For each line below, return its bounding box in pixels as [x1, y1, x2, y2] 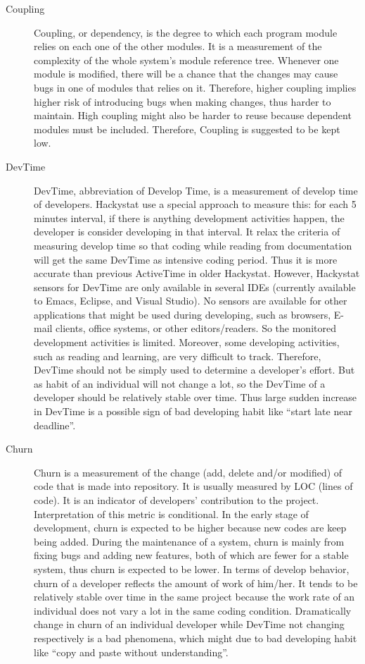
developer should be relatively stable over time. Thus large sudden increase [34, 390, 357, 405]
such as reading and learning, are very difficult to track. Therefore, [34, 348, 321, 363]
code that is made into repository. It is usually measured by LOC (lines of [34, 479, 353, 493]
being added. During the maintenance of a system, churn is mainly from [34, 534, 345, 548]
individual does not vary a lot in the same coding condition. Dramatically [34, 603, 352, 617]
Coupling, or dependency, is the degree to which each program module [34, 25, 338, 39]
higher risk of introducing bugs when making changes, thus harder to [34, 94, 331, 109]
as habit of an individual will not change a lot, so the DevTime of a [34, 376, 326, 391]
